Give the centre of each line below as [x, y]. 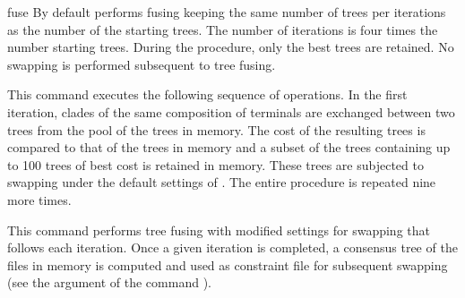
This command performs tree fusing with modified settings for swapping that [219, 230]
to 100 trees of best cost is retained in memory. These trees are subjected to [215, 164]
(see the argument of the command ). [109, 282]
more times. [39, 199]
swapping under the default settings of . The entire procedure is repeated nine [222, 182]
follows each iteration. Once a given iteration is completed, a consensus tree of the [232, 247]
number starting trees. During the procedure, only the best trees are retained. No [231, 47]
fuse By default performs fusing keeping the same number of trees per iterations [227, 12]
